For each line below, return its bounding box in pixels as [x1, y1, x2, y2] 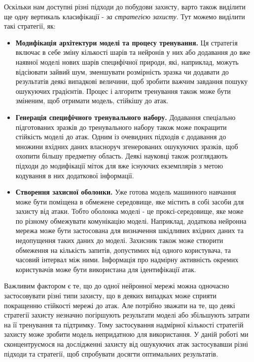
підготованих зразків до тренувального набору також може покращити [15, 121, 227, 132]
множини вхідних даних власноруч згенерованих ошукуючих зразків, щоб [15, 141, 238, 151]
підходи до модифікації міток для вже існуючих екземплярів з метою [15, 160, 223, 170]
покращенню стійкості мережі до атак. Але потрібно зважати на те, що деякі [4, 300, 235, 310]
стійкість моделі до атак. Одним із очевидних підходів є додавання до [15, 131, 226, 142]
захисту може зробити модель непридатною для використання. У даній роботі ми [4, 329, 249, 339]
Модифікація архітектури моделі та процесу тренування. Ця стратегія [15, 37, 238, 47]
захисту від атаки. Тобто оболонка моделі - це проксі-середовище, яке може [15, 206, 244, 216]
